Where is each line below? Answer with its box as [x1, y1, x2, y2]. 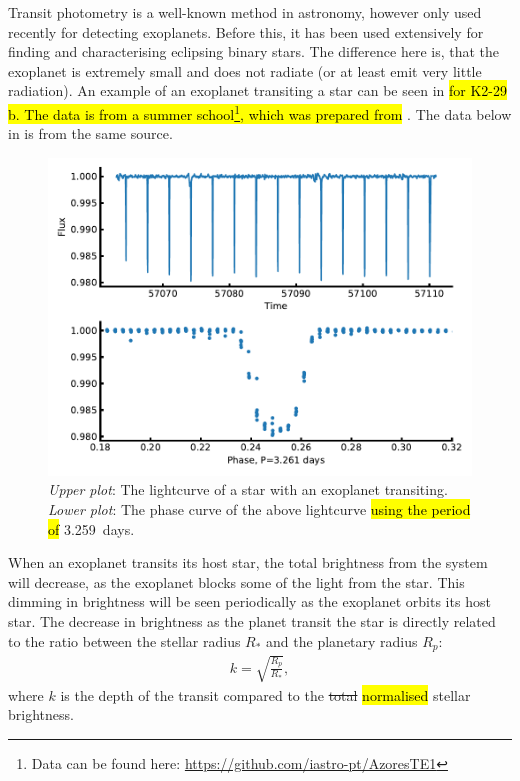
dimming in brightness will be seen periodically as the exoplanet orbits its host [8, 591, 491, 612]
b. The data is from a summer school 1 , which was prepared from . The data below [8, 100, 512, 124]
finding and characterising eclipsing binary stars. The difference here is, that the [8, 41, 500, 62]
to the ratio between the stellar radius [8, 630, 241, 651]
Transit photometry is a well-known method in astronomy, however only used [8, 2, 482, 22]
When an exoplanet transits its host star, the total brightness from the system [8, 552, 488, 573]
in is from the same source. [8, 123, 173, 144]
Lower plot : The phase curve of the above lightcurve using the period [48, 499, 471, 519]
